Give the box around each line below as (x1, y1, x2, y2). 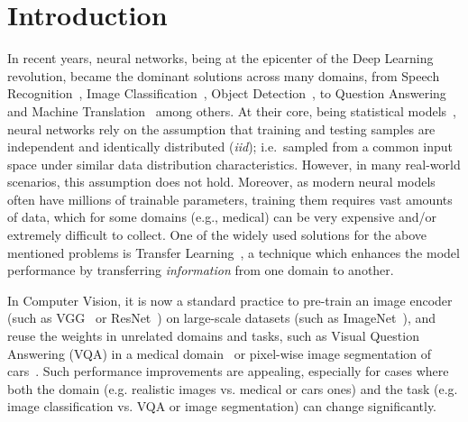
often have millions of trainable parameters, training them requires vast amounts (7, 189, 453, 208)
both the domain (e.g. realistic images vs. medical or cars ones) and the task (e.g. (7, 379, 458, 398)
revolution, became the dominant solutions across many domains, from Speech (7, 66, 440, 85)
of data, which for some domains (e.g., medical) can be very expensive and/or (7, 207, 436, 226)
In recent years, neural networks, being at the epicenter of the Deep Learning (7, 49, 434, 68)
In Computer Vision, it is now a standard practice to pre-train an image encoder (7, 290, 453, 309)
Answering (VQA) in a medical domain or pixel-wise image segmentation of (7, 344, 432, 362)
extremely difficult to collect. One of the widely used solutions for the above (7, 225, 427, 244)
